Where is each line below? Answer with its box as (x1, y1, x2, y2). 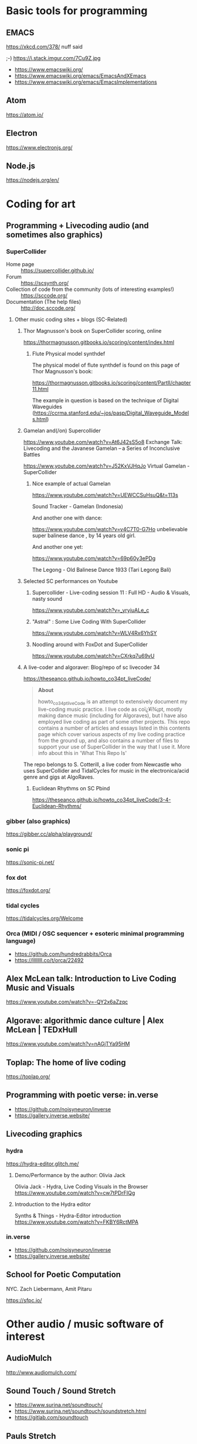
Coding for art (6, 197, 76, 210)
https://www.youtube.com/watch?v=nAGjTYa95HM (6, 1041, 130, 1048)
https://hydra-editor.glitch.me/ (6, 1160, 79, 1167)
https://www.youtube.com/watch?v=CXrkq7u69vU (32, 653, 155, 660)
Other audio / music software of (6, 1317, 164, 1330)
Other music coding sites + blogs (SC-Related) (14, 316, 128, 323)
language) (6, 937, 36, 945)
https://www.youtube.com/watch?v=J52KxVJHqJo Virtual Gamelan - (23, 462, 190, 469)
